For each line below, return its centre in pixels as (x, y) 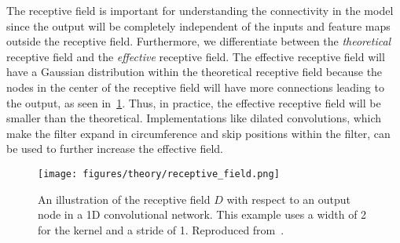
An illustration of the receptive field (124, 199)
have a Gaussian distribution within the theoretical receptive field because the (194, 72)
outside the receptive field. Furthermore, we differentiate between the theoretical (199, 41)
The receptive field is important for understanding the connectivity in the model (200, 10)
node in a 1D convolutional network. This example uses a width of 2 (202, 214)
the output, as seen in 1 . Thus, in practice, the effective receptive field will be (194, 102)
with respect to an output (289, 199)
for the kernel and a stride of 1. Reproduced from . (161, 229)
